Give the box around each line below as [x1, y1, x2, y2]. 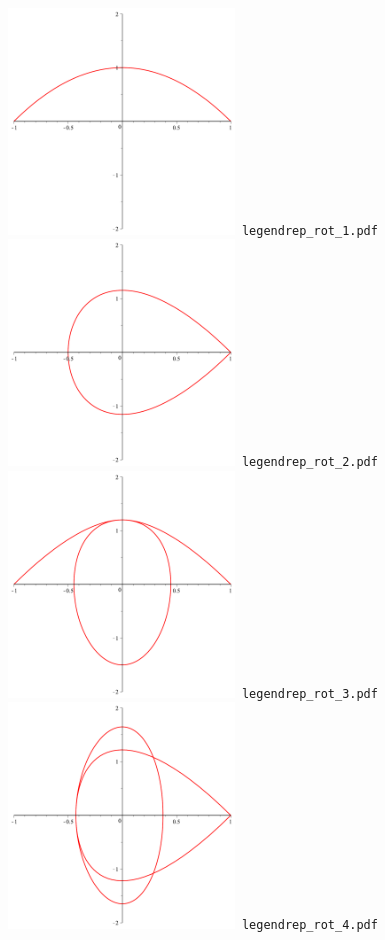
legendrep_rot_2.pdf [241, 455, 378, 470]
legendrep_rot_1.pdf [241, 223, 378, 238]
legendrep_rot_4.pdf [241, 918, 378, 933]
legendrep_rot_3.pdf [241, 686, 378, 701]
